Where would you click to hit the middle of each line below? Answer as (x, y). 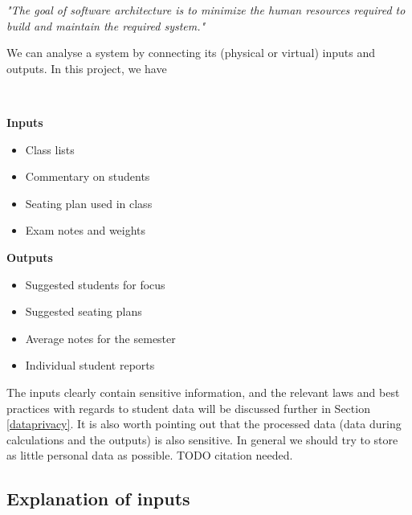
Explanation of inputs (98, 499)
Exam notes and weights (86, 230)
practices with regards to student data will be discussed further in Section (188, 408)
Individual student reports (90, 365)
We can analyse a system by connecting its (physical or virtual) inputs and (191, 53)
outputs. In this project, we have (87, 68)
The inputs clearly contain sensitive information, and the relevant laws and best (203, 392)
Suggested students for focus (95, 284)
